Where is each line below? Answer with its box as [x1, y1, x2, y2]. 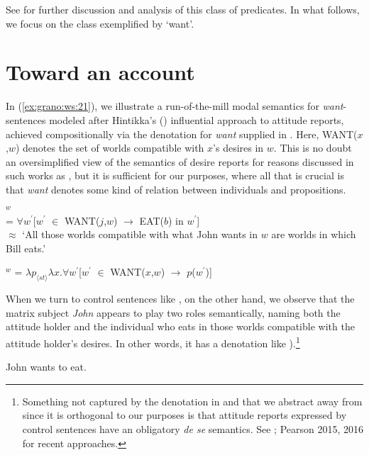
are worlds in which [271, 227, 356, 242]
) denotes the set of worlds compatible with [15, 140, 204, 155]
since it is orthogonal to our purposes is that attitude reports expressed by [22, 408, 347, 422]
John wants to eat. [6, 359, 87, 374]
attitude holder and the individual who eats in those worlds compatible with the [6, 319, 355, 334]
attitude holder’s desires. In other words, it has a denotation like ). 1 [6, 333, 300, 350]
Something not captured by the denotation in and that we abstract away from [22, 393, 363, 408]
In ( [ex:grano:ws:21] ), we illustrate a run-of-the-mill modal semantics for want [6, 99, 343, 113]
